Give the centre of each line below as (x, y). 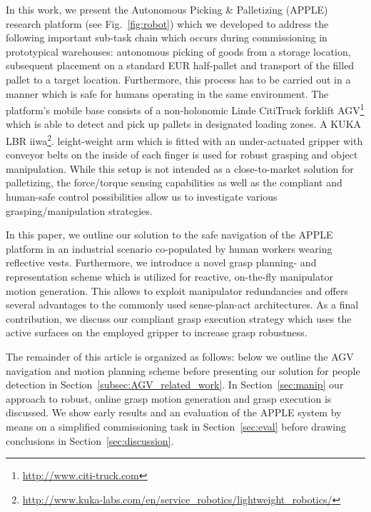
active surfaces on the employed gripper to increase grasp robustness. (157, 332)
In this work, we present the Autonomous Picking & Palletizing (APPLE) (167, 9)
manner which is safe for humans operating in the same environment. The (167, 93)
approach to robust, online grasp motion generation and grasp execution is (169, 398)
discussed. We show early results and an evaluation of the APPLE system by (174, 412)
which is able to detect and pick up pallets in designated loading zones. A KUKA (184, 124)
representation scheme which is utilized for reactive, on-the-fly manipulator (169, 276)
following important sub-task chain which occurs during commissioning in (167, 37)
